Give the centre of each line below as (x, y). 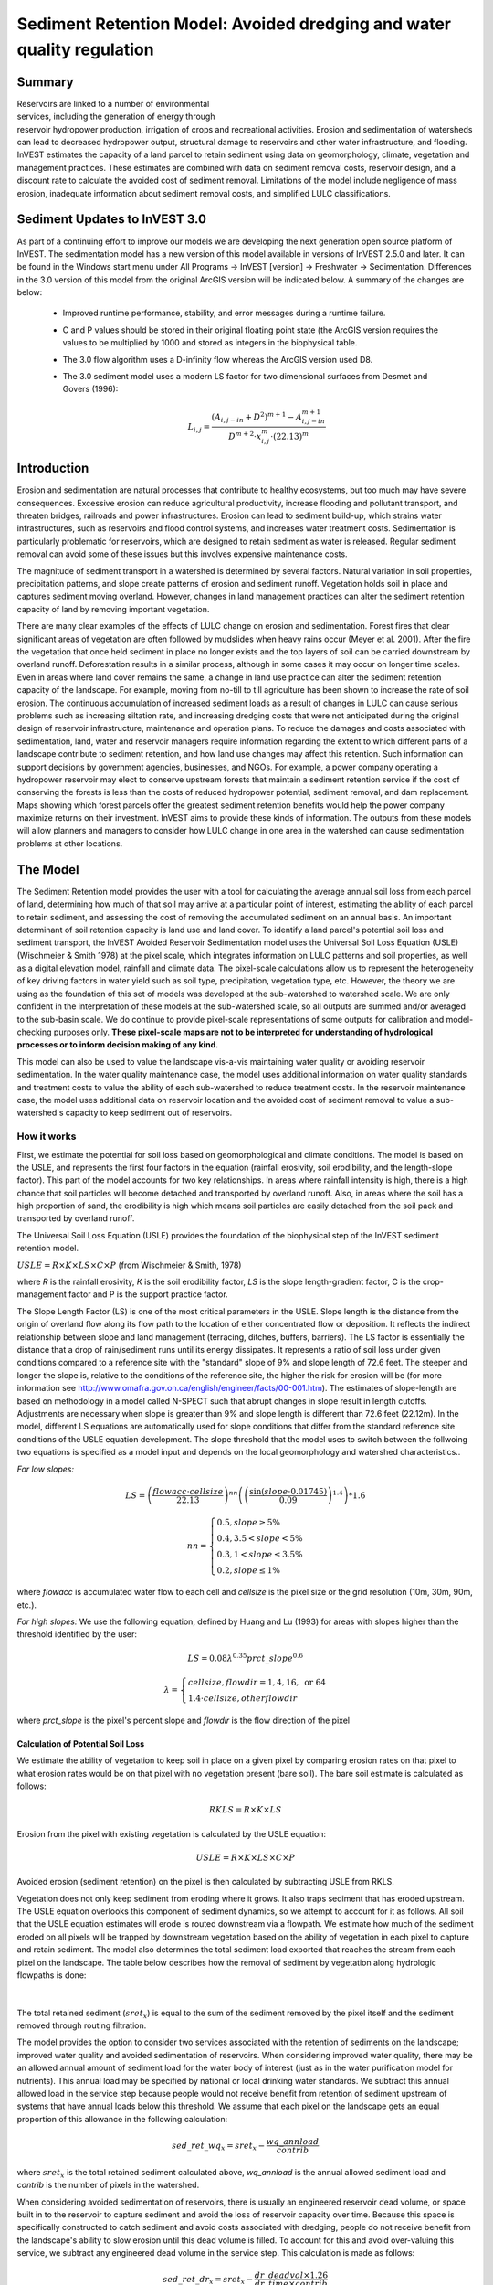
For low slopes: (46, 1469)
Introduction (53, 468)
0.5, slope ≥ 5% (248, 1522)
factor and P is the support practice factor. (148, 1294)
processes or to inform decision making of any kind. (118, 1045)
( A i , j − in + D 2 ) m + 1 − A (257, 417)
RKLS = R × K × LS (245, 1810)
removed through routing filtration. (82, 2025)
